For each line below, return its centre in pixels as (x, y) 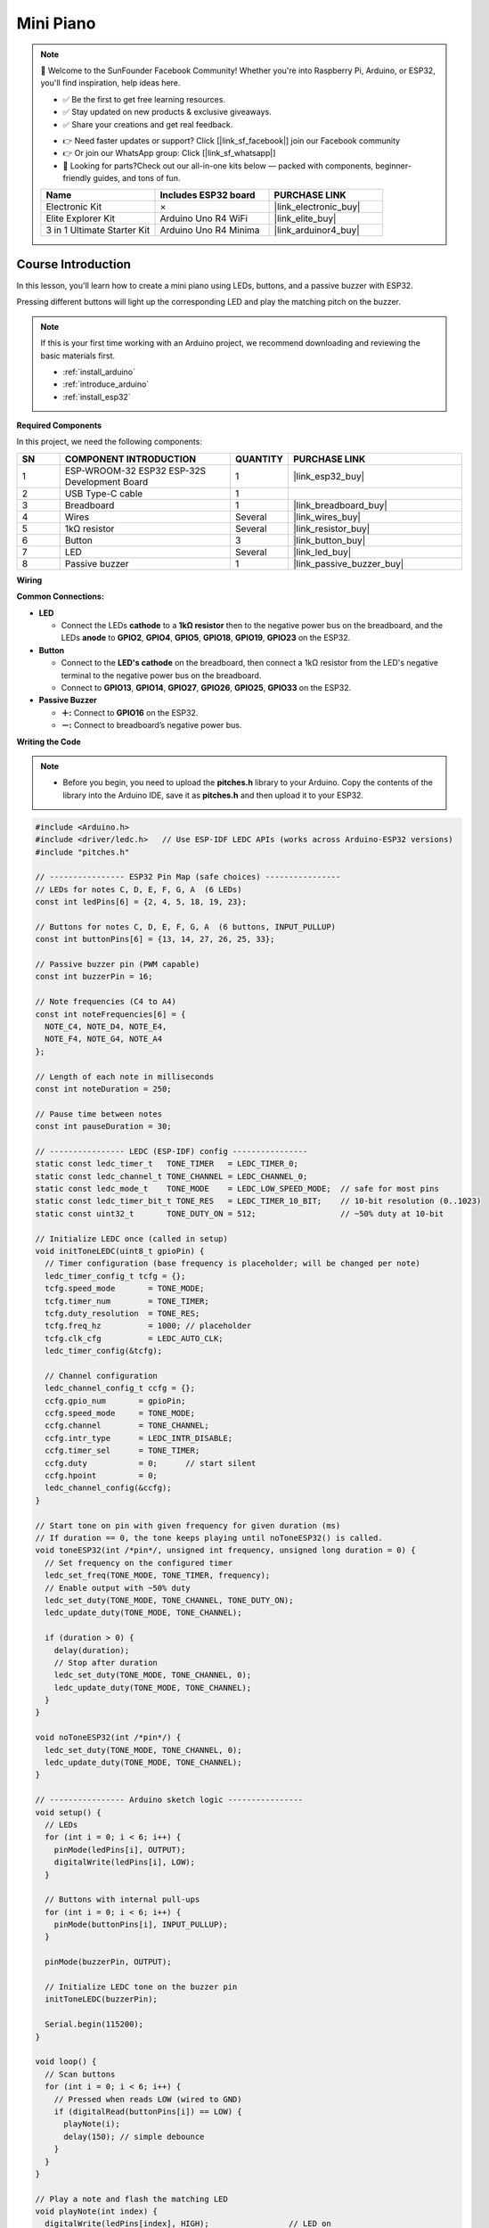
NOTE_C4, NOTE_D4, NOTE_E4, (106, 1026)
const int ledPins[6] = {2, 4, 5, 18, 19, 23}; (141, 902)
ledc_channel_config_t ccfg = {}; (120, 1388)
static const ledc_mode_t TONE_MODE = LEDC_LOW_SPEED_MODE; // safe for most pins (237, 1189)
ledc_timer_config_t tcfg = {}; (115, 1276)
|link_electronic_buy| (317, 207)
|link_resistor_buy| (331, 528)
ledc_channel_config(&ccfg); (109, 1488)
